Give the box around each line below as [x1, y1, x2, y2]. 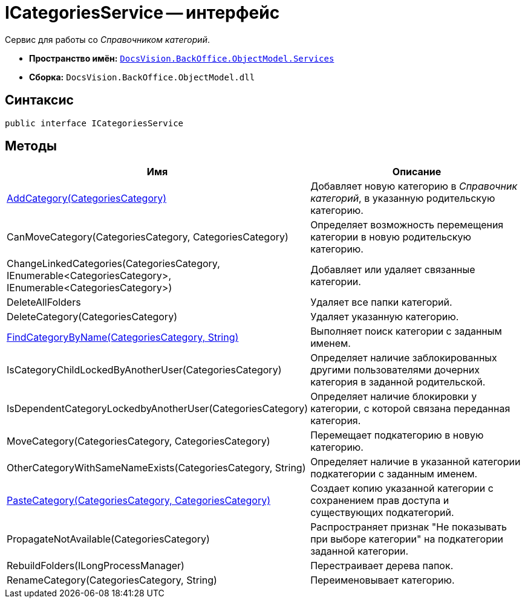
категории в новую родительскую [310, 231, 471, 243]
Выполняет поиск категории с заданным [310, 325, 502, 338]
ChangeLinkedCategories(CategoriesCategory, [7, 257, 220, 270]
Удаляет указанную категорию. [310, 311, 459, 323]
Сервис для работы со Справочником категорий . [5, 34, 210, 45]
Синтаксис [5, 92, 74, 108]
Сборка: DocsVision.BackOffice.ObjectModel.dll [29, 71, 255, 82]
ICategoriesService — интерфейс [5, 2, 280, 23]
